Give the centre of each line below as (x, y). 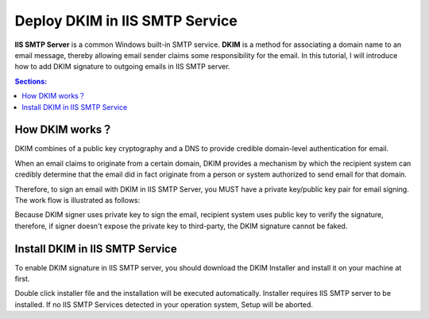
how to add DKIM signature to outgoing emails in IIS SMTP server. (122, 67)
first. (22, 279)
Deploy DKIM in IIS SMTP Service (126, 21)
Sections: (31, 81)
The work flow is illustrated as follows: (77, 200)
